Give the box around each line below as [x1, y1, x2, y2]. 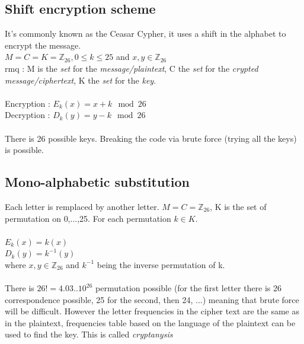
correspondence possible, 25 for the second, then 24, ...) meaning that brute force [5, 293, 299, 305]
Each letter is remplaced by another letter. [5, 200, 159, 212]
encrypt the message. [5, 39, 81, 51]
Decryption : [5, 109, 50, 121]
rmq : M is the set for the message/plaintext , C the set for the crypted [5, 62, 258, 74]
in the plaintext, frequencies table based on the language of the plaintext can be [5, 316, 296, 329]
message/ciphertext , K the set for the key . [5, 74, 156, 86]
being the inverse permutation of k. [97, 258, 225, 270]
